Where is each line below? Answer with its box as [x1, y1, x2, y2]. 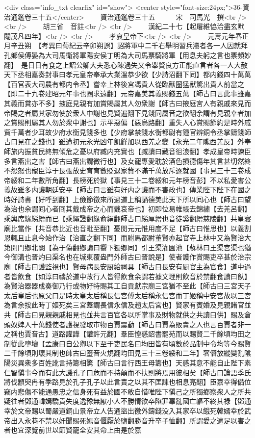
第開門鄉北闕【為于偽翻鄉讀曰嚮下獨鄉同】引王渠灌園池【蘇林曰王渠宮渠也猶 [4, 242, 251, 252]
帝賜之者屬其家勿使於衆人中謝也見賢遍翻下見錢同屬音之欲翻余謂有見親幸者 [4, 107, 244, 118]
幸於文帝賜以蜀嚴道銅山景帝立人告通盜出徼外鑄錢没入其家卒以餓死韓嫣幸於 [4, 405, 244, 415]
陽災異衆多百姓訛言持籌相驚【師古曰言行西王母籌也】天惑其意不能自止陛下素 [4, 357, 251, 367]
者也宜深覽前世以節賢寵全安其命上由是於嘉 [4, 425, 141, 435]
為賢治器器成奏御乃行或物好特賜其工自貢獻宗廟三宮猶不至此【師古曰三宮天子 [4, 281, 251, 291]
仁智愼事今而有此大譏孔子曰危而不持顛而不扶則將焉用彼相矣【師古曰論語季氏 [4, 367, 251, 377]
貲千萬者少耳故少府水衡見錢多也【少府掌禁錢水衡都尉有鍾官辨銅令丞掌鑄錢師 [4, 127, 251, 137]
